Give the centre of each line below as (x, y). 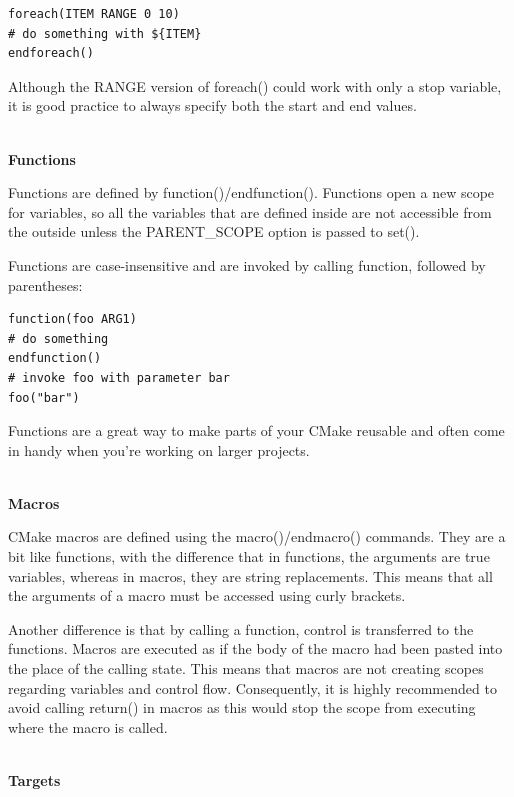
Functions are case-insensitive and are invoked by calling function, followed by (247, 264)
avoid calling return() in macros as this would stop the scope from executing (242, 707)
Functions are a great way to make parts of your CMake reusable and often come (256, 430)
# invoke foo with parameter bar (119, 377)
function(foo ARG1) (72, 319)
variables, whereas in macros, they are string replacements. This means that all (250, 575)
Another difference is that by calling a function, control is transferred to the (241, 628)
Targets (34, 780)
